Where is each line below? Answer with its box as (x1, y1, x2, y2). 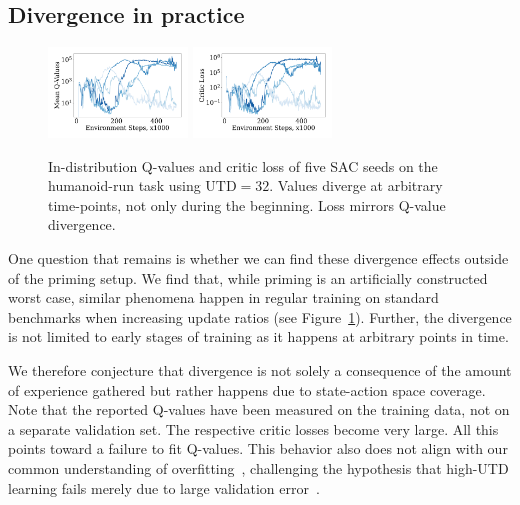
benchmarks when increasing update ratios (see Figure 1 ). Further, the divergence (8, 306, 512, 327)
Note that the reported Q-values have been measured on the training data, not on (8, 399, 510, 420)
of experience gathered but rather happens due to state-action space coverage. (8, 379, 486, 400)
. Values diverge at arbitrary (269, 175, 443, 196)
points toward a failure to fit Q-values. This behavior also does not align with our (8, 438, 508, 459)
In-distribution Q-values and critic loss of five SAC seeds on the (48, 155, 438, 176)
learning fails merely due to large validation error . (8, 477, 320, 498)
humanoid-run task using (48, 175, 201, 196)
